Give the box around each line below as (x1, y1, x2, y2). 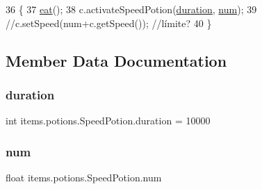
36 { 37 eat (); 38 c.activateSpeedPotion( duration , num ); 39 (6, 2, 257, 16)
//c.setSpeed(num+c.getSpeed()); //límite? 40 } (6, 15, 212, 30)
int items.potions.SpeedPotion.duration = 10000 (6, 113, 211, 128)
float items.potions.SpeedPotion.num (6, 170, 162, 184)
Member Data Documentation (6, 49, 227, 71)
